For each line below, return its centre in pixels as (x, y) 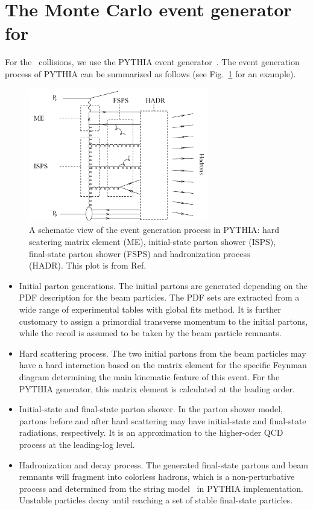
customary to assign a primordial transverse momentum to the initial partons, (163, 321)
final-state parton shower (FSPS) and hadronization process (140, 253)
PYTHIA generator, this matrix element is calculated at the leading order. (157, 388)
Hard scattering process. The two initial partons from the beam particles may (163, 353)
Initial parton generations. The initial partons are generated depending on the (163, 285)
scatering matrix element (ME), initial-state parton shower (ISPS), (153, 242)
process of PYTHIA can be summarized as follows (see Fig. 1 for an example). (150, 73)
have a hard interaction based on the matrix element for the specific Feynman (163, 365)
